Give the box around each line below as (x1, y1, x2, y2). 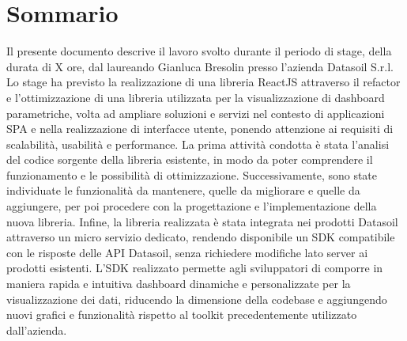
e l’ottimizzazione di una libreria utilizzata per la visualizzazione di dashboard (6, 89, 385, 105)
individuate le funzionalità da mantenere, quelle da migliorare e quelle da (6, 182, 360, 199)
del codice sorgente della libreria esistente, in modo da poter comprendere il (6, 151, 373, 168)
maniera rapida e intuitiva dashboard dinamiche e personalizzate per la (6, 275, 351, 292)
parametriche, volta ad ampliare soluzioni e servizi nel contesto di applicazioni (6, 104, 385, 121)
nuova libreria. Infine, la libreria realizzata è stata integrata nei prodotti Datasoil (6, 213, 398, 229)
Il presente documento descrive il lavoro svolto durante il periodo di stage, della (6, 43, 392, 59)
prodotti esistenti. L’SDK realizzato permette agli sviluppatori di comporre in (6, 260, 383, 276)
